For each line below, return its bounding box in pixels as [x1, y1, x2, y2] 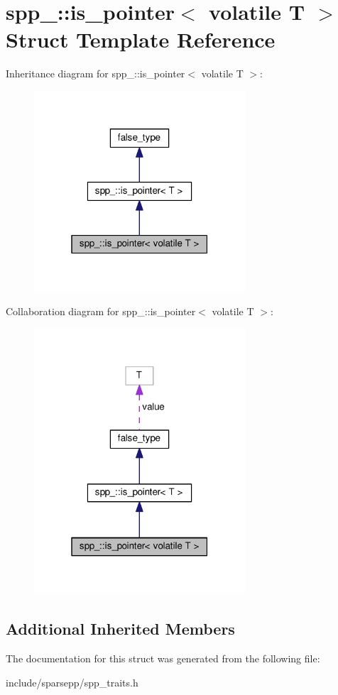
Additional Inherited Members [6, 618, 235, 640]
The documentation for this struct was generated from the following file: [6, 651, 320, 666]
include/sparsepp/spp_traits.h [6, 674, 138, 689]
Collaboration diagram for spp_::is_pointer [6, 304, 196, 319]
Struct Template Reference [6, 25, 276, 54]
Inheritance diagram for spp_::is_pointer [6, 66, 185, 81]
